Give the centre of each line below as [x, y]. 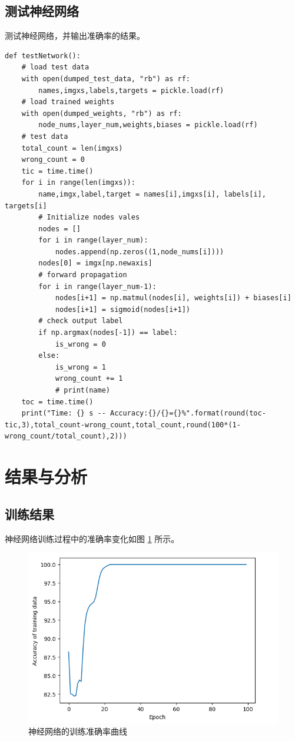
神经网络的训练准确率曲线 [78, 731]
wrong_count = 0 [53, 160]
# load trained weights [68, 102]
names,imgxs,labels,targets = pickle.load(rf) [131, 90]
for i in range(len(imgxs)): [78, 183]
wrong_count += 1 [89, 379]
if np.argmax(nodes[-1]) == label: [108, 333]
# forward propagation [83, 275]
